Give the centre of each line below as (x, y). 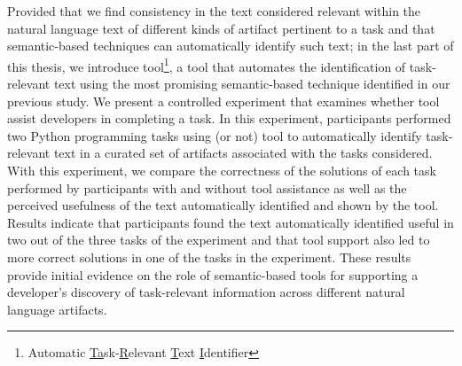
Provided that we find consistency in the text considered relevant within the (214, 11)
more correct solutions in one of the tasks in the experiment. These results (209, 257)
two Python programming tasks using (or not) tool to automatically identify (215, 135)
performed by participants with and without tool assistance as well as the (207, 187)
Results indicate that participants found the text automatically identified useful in (231, 222)
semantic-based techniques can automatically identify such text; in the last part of (231, 46)
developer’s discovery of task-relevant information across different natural (206, 292)
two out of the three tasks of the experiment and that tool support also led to (219, 240)
